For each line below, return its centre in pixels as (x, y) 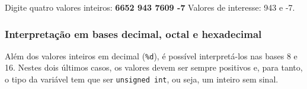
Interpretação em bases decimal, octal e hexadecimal (133, 34)
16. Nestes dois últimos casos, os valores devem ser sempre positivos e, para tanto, (154, 67)
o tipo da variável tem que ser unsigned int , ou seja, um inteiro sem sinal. (142, 79)
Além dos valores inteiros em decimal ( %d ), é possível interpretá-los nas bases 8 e (151, 55)
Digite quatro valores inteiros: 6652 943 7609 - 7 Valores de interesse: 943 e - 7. (150, 7)
